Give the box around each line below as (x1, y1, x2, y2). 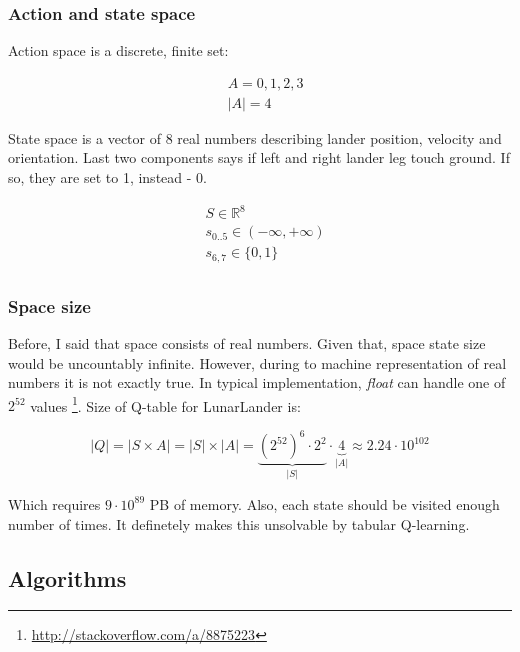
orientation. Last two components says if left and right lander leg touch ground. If (8, 147, 510, 168)
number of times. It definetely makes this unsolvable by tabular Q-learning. (8, 513, 470, 534)
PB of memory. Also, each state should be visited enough (149, 493, 500, 514)
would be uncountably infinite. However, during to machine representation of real (8, 352, 507, 373)
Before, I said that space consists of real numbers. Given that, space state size (8, 332, 486, 353)
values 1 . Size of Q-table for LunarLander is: (30, 392, 301, 416)
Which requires (8, 493, 101, 514)
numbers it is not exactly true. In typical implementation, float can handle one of (8, 372, 506, 393)
